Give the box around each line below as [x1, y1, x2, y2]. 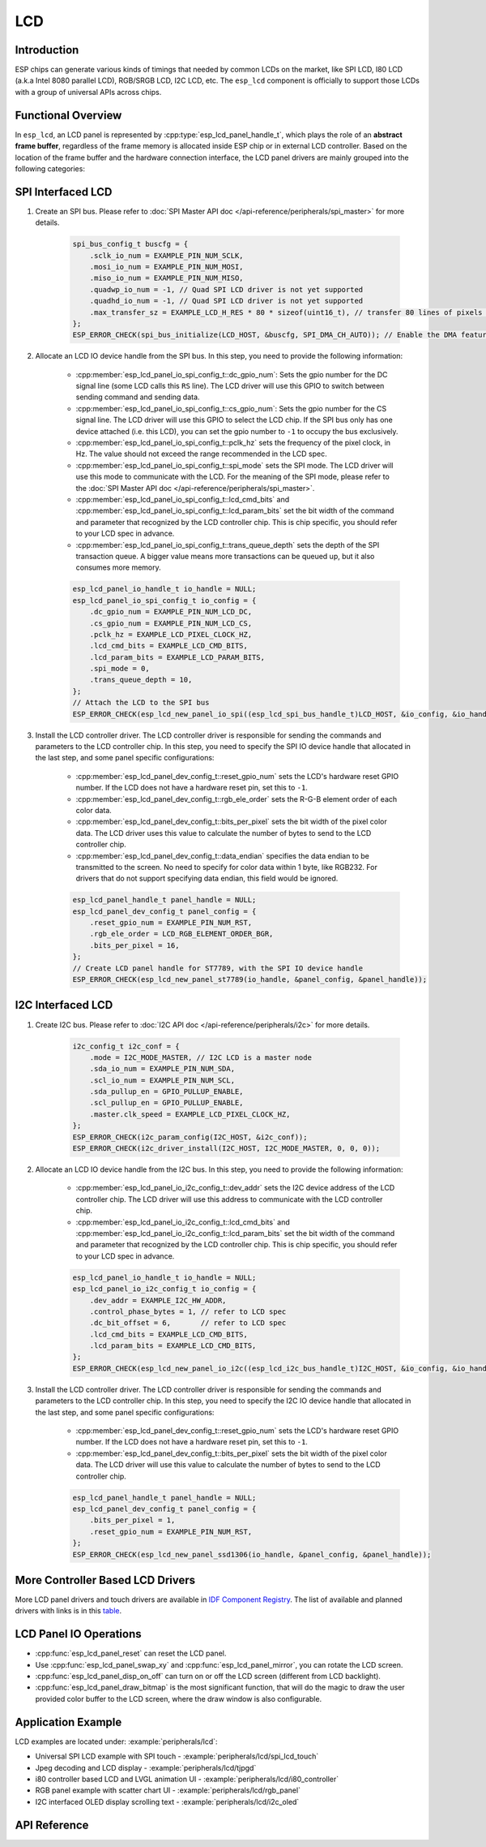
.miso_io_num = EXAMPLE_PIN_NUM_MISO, [89, 273, 244, 283]
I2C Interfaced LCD [15, 998, 113, 1012]
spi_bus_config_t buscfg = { [72, 239, 189, 249]
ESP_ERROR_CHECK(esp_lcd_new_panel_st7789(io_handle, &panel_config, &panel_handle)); [72, 975, 428, 984]
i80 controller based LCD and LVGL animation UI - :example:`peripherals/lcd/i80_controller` [35, 1774, 339, 1784]
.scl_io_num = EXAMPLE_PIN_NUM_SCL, [89, 1075, 235, 1085]
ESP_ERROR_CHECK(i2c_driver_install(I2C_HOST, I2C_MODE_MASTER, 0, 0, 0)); [72, 1144, 381, 1153]
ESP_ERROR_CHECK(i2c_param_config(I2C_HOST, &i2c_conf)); [72, 1132, 308, 1142]
